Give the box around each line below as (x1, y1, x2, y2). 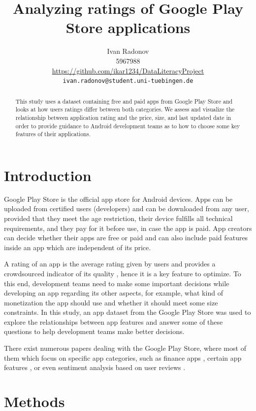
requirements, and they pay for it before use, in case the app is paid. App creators (4, 223, 252, 233)
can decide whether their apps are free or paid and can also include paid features (4, 232, 248, 243)
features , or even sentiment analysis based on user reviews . (4, 362, 186, 373)
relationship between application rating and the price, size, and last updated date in (15, 113, 231, 121)
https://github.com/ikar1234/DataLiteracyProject (52, 65, 204, 75)
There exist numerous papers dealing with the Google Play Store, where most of (4, 343, 246, 353)
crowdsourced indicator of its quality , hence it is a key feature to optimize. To (4, 268, 241, 278)
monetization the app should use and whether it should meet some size (4, 297, 218, 307)
